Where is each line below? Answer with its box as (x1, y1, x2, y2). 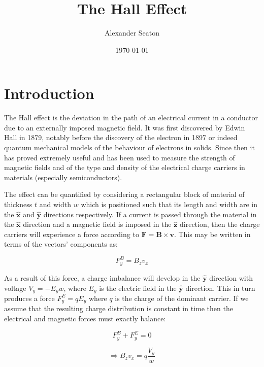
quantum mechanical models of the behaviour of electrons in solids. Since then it (4, 142, 255, 153)
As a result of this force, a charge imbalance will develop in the (4, 272, 201, 283)
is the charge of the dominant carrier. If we (115, 292, 249, 303)
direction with (209, 272, 253, 283)
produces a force (4, 292, 55, 303)
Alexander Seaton (104, 27, 160, 38)
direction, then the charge (180, 219, 260, 229)
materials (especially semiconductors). (4, 172, 122, 182)
